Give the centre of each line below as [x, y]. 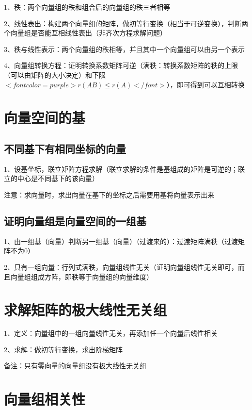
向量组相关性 [45, 399]
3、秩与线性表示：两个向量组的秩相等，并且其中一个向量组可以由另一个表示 [124, 49]
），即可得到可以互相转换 [205, 84]
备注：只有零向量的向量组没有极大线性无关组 [75, 366]
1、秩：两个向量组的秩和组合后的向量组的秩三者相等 [87, 7]
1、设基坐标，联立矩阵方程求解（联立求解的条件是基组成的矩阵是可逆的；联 [124, 169]
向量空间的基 [45, 118]
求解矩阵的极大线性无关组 [86, 310]
